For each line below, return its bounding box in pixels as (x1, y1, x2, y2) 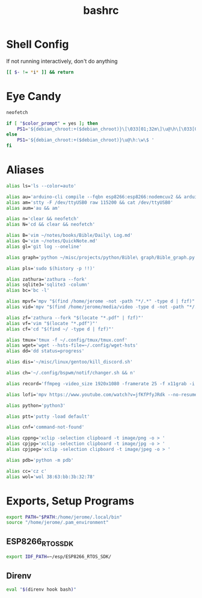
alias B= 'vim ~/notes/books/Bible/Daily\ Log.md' (6, 233, 133, 239)
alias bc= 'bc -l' (6, 288, 50, 294)
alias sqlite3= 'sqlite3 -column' (6, 282, 90, 288)
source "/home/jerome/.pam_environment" (6, 520, 109, 526)
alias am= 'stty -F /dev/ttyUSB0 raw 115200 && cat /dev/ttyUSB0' (6, 200, 173, 206)
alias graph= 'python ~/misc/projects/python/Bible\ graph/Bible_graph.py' (6, 254, 198, 260)
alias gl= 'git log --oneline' (6, 244, 82, 250)
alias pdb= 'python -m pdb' (6, 457, 74, 463)
